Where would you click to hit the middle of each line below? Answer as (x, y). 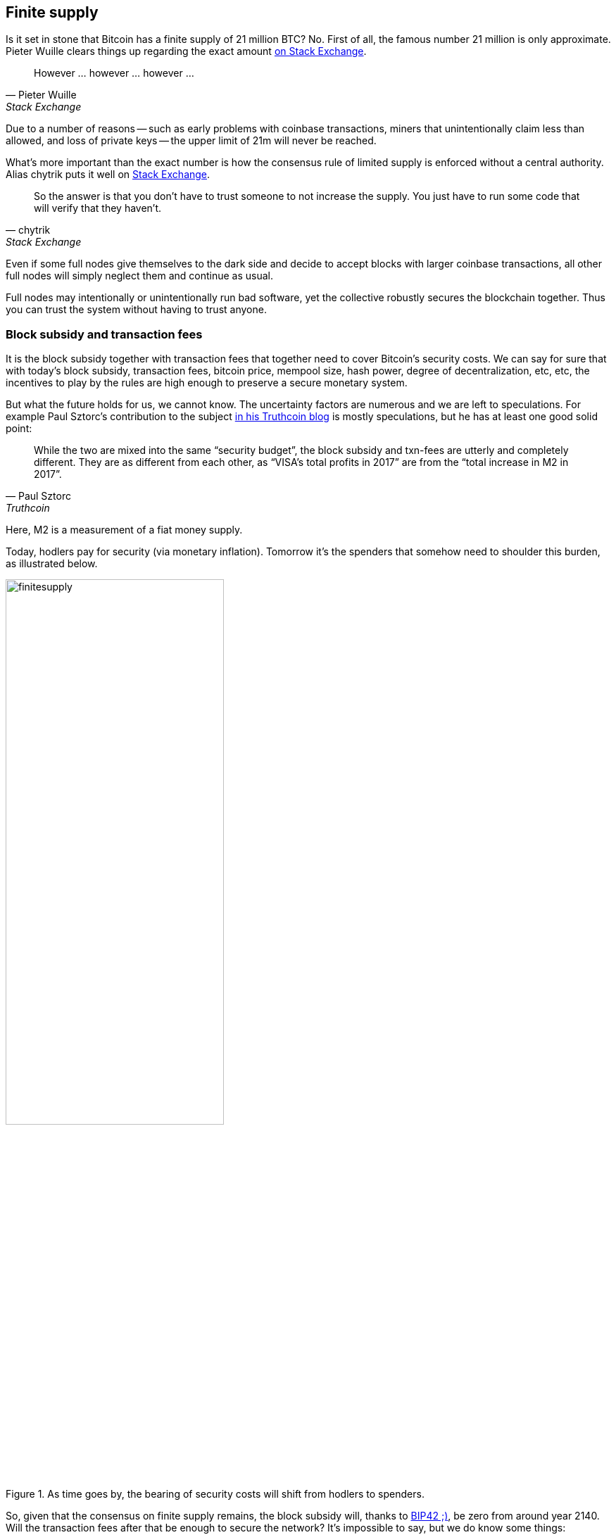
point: (19, 429)
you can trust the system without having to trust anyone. (136, 310)
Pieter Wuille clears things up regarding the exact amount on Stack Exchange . (186, 51)
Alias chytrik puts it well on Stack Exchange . (108, 175)
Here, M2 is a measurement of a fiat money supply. (124, 530)
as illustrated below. (52, 564)
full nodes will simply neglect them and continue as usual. (140, 276)
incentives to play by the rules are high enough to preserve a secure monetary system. (207, 383)
